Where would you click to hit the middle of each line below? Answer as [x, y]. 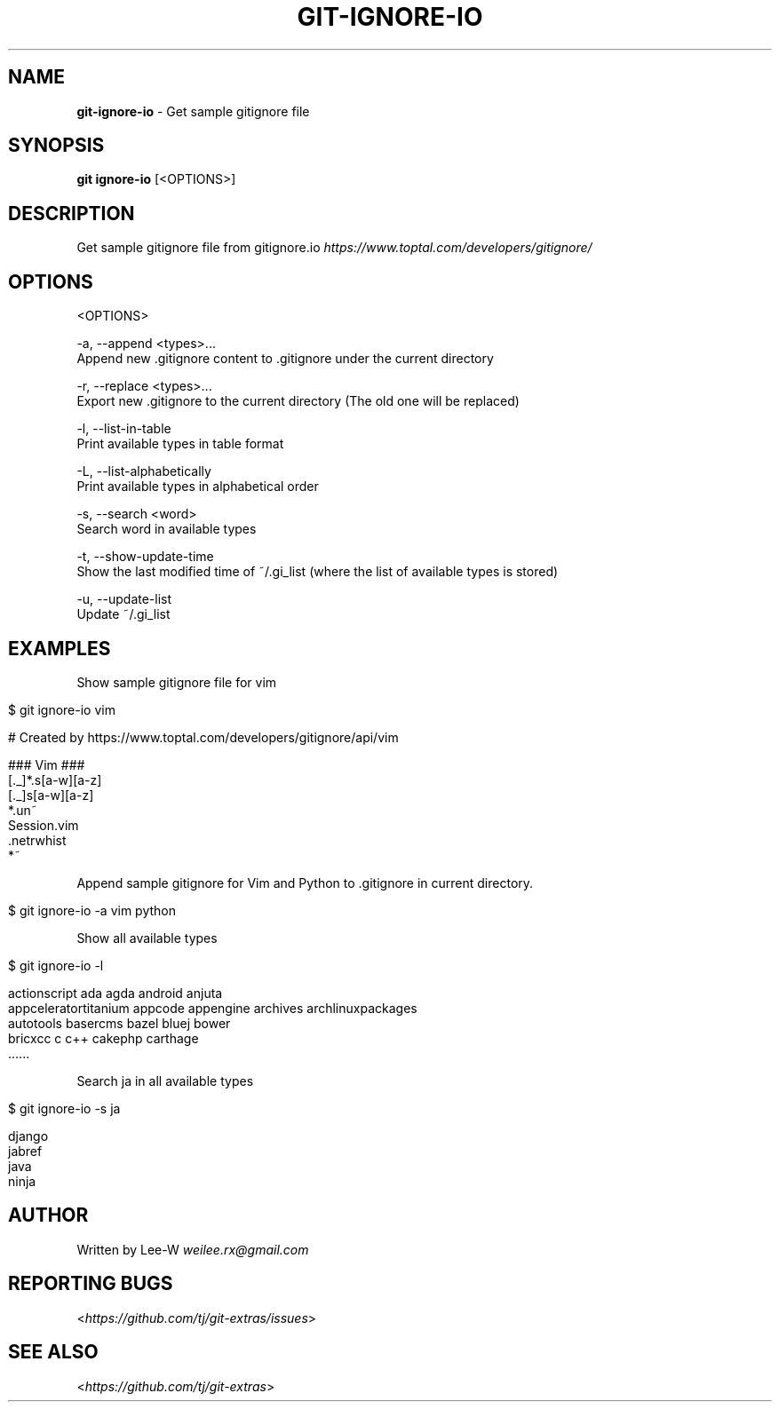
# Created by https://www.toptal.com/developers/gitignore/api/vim [203, 737]
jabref [25, 1151]
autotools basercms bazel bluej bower [119, 1023]
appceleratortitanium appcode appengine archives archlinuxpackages [213, 1008]
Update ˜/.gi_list [123, 614]
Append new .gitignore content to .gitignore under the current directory [285, 359]
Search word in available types [167, 529]
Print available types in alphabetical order [198, 487]
